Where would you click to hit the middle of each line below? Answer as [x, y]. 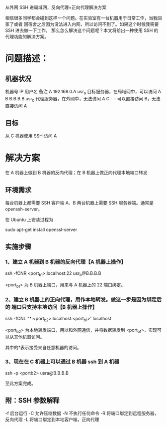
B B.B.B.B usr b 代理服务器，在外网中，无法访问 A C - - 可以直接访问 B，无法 [83, 99]
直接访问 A [16, 106]
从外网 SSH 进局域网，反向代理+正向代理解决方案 [56, 7]
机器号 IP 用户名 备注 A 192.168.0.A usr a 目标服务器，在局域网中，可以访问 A [83, 92]
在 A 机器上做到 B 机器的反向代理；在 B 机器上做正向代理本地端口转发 [76, 173]
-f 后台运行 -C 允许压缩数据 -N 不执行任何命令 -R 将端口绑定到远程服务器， [82, 414]
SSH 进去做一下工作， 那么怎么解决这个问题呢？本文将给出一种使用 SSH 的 [82, 30]
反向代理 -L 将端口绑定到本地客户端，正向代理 [52, 420]
